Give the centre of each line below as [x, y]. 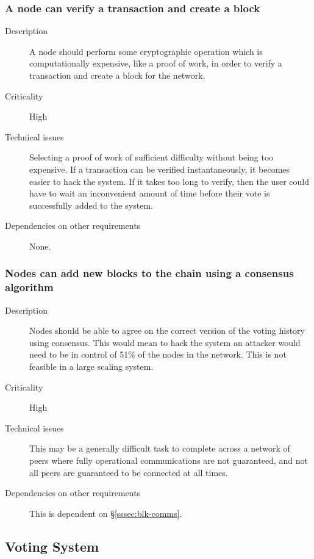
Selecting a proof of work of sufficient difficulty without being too [152, 157]
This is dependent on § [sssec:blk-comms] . [106, 513]
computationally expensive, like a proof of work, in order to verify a [156, 63]
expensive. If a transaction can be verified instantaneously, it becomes [160, 169]
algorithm [29, 287]
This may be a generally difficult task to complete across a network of [160, 448]
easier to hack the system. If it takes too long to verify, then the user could [169, 181]
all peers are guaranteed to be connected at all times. [129, 472]
